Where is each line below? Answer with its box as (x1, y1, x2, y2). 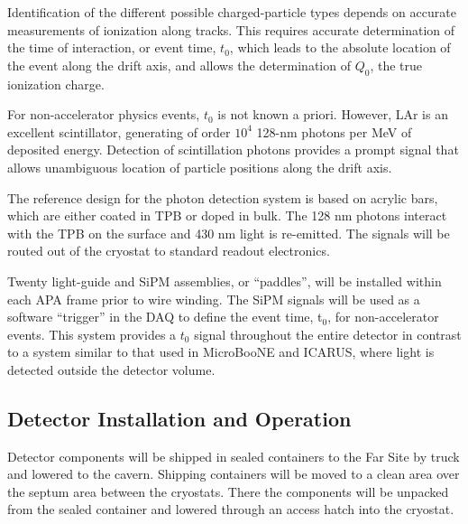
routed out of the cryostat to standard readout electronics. (7, 241, 330, 260)
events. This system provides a (7, 324, 177, 343)
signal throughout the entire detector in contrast (194, 324, 462, 343)
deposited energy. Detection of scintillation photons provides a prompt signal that (7, 140, 459, 159)
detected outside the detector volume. (7, 360, 216, 379)
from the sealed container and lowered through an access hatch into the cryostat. (7, 500, 454, 519)
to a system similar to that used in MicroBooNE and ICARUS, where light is (7, 342, 435, 361)
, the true (370, 55, 423, 74)
